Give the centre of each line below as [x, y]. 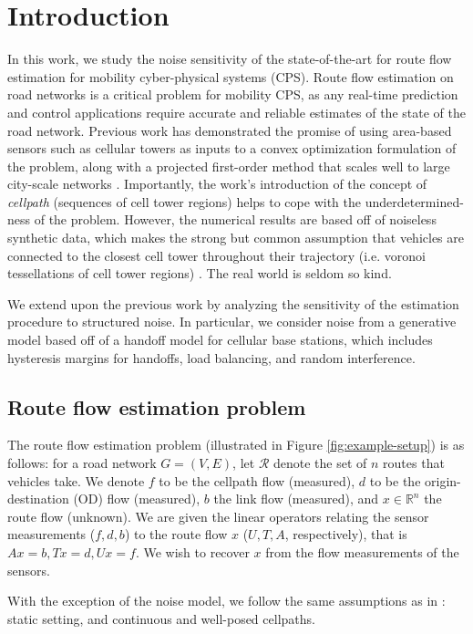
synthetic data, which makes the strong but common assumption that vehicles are [236, 238]
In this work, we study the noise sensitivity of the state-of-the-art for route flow [230, 59]
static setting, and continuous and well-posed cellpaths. [161, 618]
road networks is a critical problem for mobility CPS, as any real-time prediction [233, 94]
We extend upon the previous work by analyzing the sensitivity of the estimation [233, 303]
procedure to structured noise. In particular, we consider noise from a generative [232, 322]
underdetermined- [414, 201]
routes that [414, 463]
